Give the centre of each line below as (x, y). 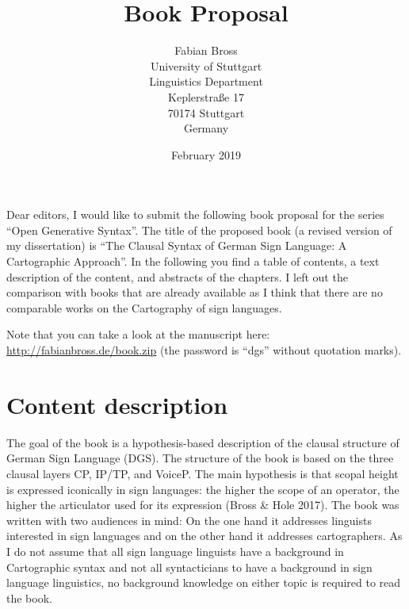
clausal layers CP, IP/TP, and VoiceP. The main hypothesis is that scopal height (203, 473)
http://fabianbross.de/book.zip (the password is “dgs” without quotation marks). (204, 350)
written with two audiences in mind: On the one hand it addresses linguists (189, 520)
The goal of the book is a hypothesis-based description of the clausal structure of (203, 442)
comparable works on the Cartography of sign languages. (144, 307)
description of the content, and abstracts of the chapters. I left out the (177, 276)
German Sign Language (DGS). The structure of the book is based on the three (200, 458)
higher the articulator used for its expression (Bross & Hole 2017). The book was (203, 505)
